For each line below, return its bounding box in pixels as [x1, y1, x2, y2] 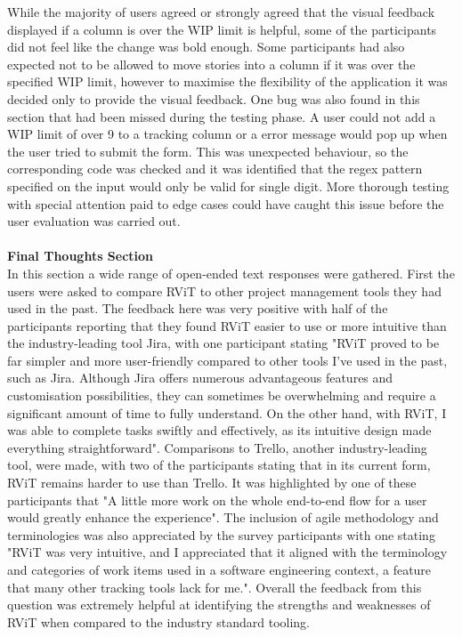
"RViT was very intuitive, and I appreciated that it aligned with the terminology [7, 543, 448, 561]
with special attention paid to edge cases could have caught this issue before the [7, 194, 444, 213]
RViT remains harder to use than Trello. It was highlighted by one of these [7, 473, 417, 492]
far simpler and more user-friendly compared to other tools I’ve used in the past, [7, 351, 448, 369]
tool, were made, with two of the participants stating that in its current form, [7, 456, 431, 474]
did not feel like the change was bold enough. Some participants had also [7, 37, 405, 56]
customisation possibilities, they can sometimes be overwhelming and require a [7, 386, 436, 405]
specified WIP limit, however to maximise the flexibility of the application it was [7, 72, 448, 91]
